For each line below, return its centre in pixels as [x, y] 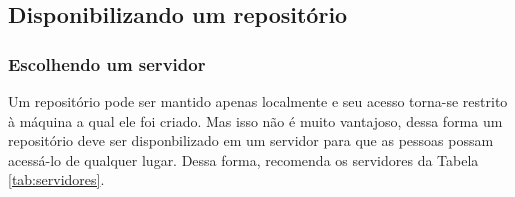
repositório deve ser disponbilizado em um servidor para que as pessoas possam [251, 140]
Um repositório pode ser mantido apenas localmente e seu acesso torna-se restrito [258, 101]
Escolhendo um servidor [107, 63]
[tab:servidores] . [56, 179]
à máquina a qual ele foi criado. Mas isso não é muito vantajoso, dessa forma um [255, 120]
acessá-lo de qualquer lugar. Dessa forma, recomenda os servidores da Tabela [243, 159]
